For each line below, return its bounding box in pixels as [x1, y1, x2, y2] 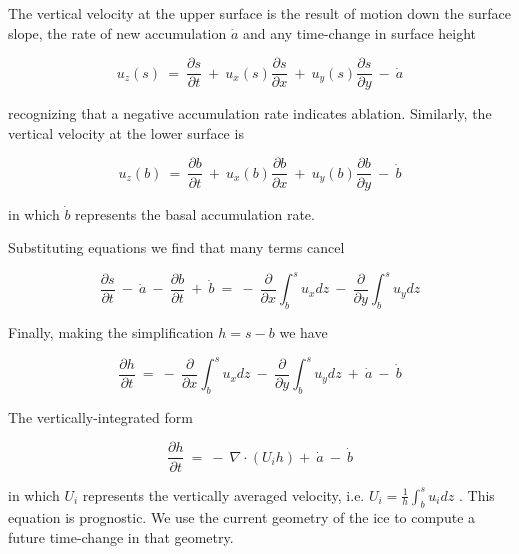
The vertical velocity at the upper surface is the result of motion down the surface [8, 3, 511, 23]
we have [279, 321, 328, 342]
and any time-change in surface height [243, 22, 477, 43]
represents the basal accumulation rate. [75, 203, 315, 224]
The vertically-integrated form [8, 406, 193, 427]
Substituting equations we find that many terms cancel [8, 237, 345, 258]
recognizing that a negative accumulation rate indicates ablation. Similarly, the [8, 103, 492, 124]
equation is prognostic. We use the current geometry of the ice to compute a [8, 507, 476, 528]
